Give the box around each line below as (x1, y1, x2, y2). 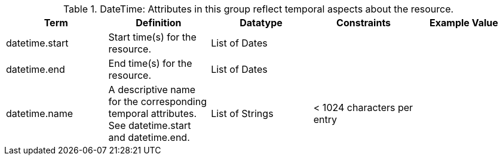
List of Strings (211, 107, 274, 119)
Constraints (336, 17, 391, 29)
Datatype (240, 17, 283, 29)
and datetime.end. (108, 131, 190, 143)
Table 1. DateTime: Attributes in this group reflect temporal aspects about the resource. (63, 3, 454, 15)
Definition (136, 17, 182, 29)
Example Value (430, 17, 498, 29)
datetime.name (6, 107, 73, 119)
